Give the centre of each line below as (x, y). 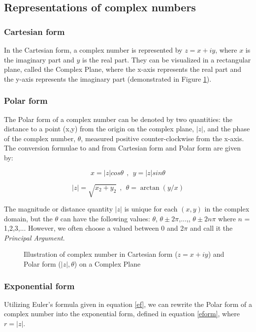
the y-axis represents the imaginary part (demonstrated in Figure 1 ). (108, 78)
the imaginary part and (39, 59)
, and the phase (226, 129)
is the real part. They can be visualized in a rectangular (167, 59)
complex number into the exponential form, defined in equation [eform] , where (122, 314)
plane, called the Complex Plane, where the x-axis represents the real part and (123, 69)
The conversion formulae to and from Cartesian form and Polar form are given (122, 148)
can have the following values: (105, 218)
